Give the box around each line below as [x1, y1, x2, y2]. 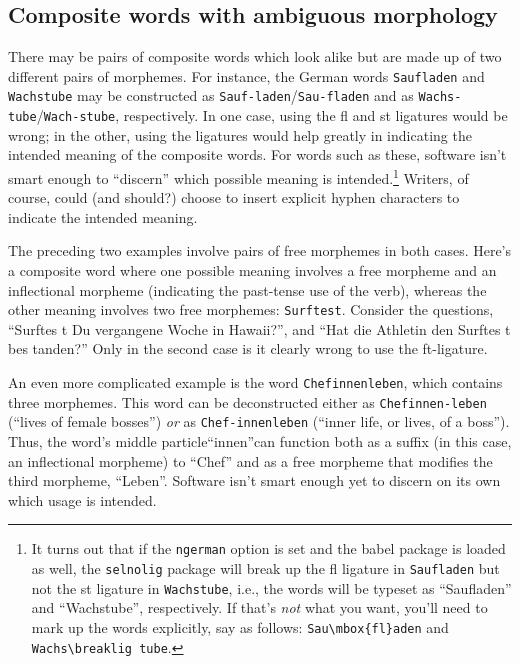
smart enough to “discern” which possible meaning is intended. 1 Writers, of [8, 164, 469, 188]
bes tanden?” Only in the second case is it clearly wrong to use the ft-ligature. [8, 338, 488, 359]
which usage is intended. [8, 489, 157, 510]
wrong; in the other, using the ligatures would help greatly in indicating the [8, 124, 472, 145]
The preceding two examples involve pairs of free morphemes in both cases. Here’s [8, 240, 512, 261]
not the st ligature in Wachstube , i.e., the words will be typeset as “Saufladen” [31, 577, 512, 598]
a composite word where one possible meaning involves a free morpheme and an [8, 259, 497, 280]
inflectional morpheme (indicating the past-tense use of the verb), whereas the [8, 279, 487, 300]
